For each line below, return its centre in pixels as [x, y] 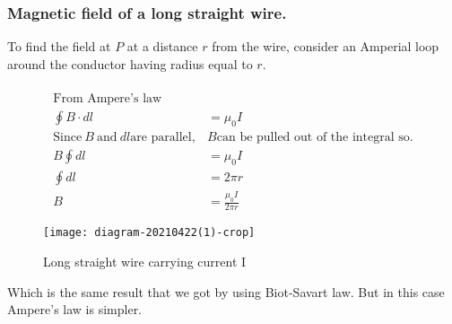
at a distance [162, 46]
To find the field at [59, 46]
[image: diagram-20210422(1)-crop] [149, 233]
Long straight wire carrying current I [145, 261]
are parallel [161, 138]
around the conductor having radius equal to [130, 63]
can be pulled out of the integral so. [315, 138]
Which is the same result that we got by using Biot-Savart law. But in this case [226, 291]
